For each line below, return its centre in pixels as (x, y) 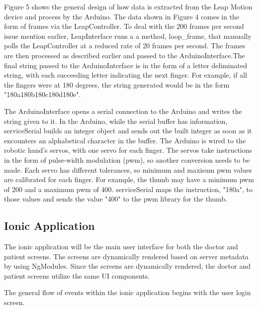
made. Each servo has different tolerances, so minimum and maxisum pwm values (128, 169)
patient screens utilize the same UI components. (77, 275)
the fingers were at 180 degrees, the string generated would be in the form (117, 84)
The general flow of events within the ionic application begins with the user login (128, 292)
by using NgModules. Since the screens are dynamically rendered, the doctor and (127, 266)
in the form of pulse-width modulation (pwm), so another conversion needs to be (127, 159)
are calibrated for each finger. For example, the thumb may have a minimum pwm (129, 179)
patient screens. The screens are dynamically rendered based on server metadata (126, 256)
